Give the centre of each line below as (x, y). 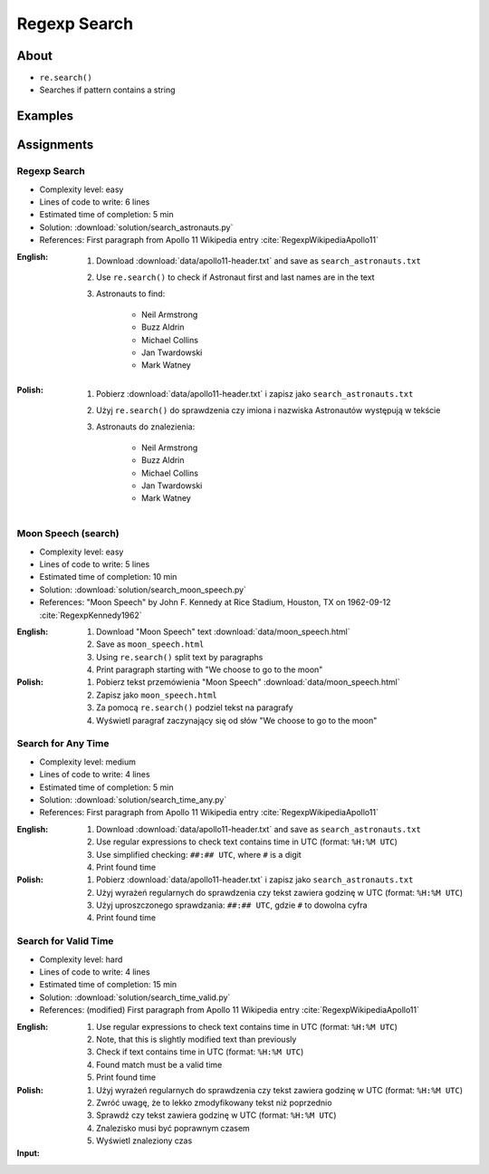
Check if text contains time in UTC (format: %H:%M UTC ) (200, 1052)
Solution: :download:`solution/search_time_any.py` (133, 799)
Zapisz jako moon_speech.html (157, 695)
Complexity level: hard (81, 959)
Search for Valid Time (65, 941)
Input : (29, 1153)
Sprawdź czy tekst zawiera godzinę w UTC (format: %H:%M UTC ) (216, 1115)
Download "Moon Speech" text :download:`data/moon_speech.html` (223, 631)
